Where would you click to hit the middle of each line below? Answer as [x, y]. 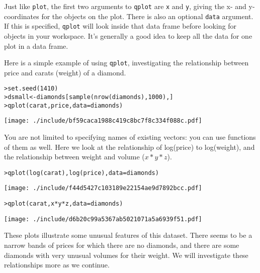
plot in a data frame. [36, 46]
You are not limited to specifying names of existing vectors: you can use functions [130, 137]
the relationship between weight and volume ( [74, 157]
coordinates [22, 16]
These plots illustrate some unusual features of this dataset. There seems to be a [128, 235]
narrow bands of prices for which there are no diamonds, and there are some [122, 245]
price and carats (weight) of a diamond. [65, 72]
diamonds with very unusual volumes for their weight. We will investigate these [126, 255]
